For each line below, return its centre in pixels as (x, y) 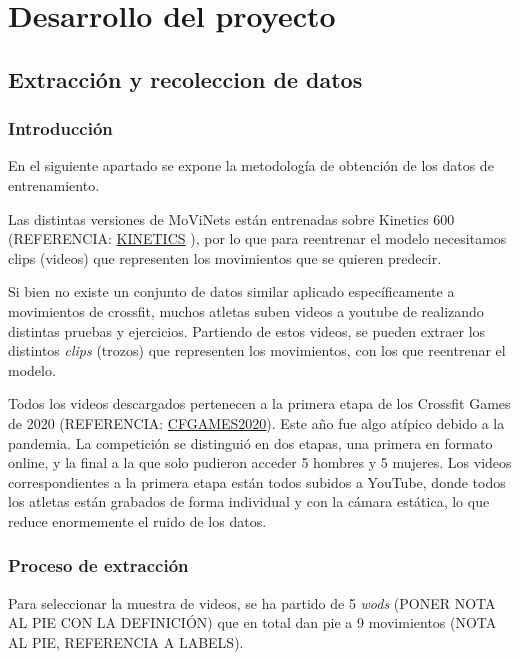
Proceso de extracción (98, 565)
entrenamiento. (54, 184)
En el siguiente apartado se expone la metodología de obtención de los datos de (251, 165)
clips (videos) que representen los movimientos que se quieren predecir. (225, 257)
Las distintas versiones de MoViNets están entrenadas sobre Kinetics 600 (231, 218)
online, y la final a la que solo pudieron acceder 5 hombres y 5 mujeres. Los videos (260, 462)
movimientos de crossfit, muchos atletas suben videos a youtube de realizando (246, 310)
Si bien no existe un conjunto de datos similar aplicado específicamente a (231, 291)
